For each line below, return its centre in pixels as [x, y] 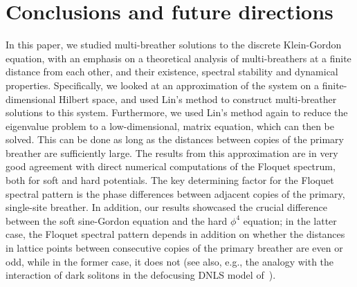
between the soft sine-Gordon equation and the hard [117, 220]
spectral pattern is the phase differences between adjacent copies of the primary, [175, 193]
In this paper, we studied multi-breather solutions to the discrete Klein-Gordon [174, 45]
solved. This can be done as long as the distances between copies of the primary [175, 139]
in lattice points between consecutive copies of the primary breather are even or [174, 248]
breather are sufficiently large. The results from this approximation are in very [172, 152]
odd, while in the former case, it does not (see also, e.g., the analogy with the [170, 261]
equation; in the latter [290, 220]
